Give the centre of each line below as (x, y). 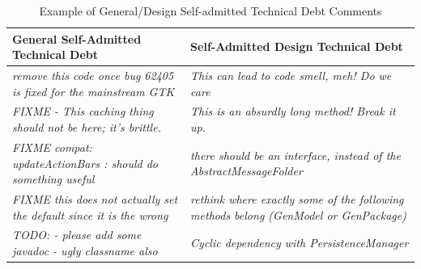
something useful (53, 179)
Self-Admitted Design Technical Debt (297, 46)
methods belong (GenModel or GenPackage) (298, 214)
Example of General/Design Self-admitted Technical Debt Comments (210, 11)
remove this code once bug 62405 (93, 76)
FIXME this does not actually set (95, 198)
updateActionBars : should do (85, 163)
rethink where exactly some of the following (297, 198)
